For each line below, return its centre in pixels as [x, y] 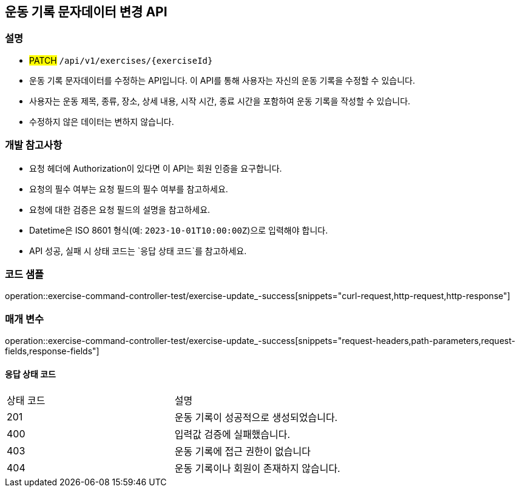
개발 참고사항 [34, 145]
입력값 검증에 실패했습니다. [232, 435]
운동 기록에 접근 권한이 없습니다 [242, 452]
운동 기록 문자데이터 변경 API [86, 12]
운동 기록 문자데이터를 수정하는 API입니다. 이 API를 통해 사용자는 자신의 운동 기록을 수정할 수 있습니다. [222, 80]
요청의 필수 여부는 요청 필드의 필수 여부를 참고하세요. [129, 189]
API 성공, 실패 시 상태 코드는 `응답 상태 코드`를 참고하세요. [138, 251]
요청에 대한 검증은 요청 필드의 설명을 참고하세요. [120, 209]
